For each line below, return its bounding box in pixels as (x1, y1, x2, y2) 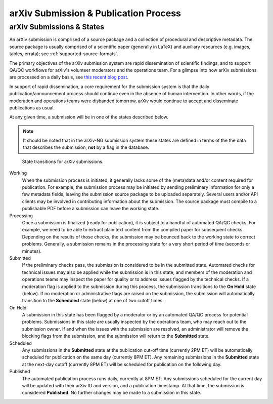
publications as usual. (9, 104, 55, 111)
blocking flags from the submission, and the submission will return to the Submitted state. (22, 333, 210, 339)
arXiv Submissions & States (9, 22, 105, 31)
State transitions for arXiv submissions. (22, 158, 104, 165)
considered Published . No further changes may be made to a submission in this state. (22, 390, 202, 396)
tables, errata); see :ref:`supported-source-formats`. (9, 51, 119, 57)
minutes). (22, 248, 42, 254)
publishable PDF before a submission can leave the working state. (22, 206, 160, 212)
